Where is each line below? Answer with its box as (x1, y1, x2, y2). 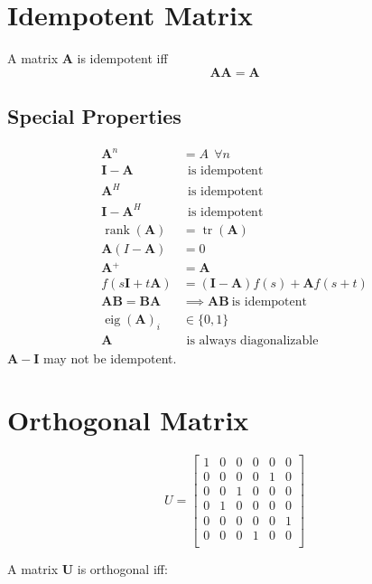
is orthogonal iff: (77, 559, 168, 578)
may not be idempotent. (43, 348, 177, 367)
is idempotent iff (77, 49, 168, 68)
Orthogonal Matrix (7, 401, 249, 438)
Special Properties (7, 102, 181, 130)
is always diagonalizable (186, 334, 319, 347)
